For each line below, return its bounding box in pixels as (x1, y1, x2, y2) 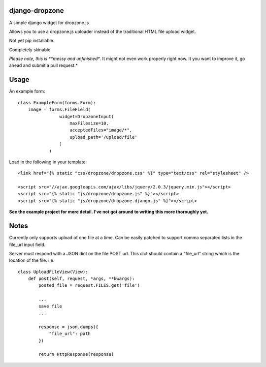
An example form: (9, 89, 45, 94)
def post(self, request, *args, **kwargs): (28, 276, 135, 281)
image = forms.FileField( (28, 107, 91, 113)
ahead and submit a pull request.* (9, 62, 78, 68)
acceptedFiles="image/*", (69, 127, 133, 133)
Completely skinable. (9, 47, 52, 53)
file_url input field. (9, 242, 46, 247)
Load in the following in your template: (9, 159, 87, 165)
